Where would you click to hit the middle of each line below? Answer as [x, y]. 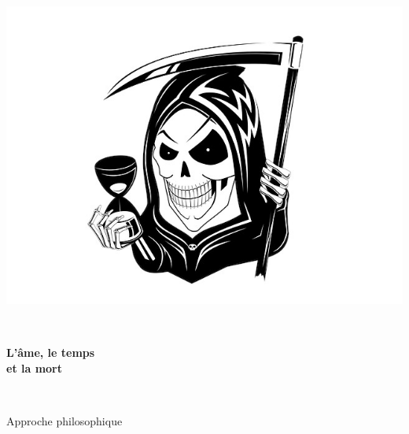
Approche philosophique [64, 420]
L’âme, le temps [51, 352]
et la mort [35, 367]
